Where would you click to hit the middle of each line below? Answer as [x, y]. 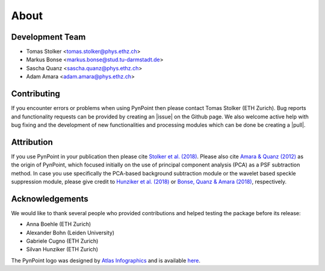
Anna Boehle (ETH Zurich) [59, 224]
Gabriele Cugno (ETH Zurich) [62, 241]
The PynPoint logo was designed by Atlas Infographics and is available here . [106, 260]
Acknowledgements [50, 199]
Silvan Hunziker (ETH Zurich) [62, 249]
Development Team [48, 37]
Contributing [36, 94]
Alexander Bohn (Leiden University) [70, 233]
